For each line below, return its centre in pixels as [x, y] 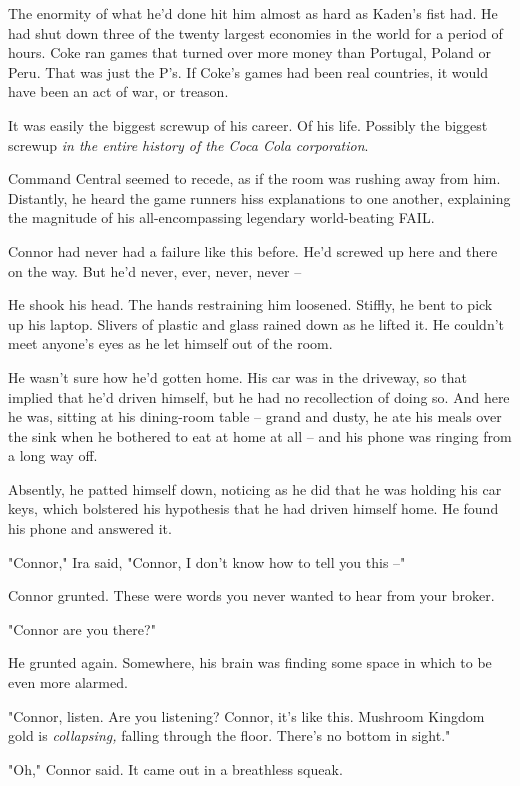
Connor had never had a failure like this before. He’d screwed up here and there [253, 250]
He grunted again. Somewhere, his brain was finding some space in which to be [250, 662]
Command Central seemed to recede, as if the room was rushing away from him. [254, 178]
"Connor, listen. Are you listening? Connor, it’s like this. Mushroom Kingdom [246, 715]
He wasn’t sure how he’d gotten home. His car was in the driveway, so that [237, 376]
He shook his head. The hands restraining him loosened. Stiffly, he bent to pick [250, 304]
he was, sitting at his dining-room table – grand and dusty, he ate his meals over [255, 416]
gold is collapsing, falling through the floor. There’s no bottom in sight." [229, 735]
